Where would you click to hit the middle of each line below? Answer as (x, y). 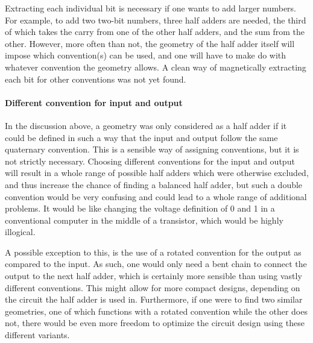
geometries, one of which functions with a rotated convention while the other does (156, 311)
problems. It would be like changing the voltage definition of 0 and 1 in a (140, 208)
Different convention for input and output (94, 102)
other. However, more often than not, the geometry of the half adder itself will (150, 43)
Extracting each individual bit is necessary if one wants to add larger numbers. (151, 8)
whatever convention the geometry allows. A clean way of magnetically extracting (156, 67)
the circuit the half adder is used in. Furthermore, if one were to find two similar (154, 299)
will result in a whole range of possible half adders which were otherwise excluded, (157, 173)
